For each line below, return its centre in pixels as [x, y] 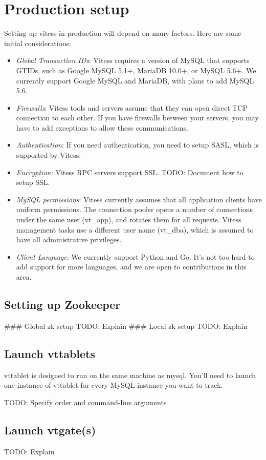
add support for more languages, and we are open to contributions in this [131, 267]
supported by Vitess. [49, 155]
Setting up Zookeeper [62, 304]
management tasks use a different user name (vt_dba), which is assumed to [135, 229]
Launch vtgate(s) [50, 430]
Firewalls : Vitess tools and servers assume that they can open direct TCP [132, 107]
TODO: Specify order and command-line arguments [85, 402]
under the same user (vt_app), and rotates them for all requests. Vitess [129, 219]
